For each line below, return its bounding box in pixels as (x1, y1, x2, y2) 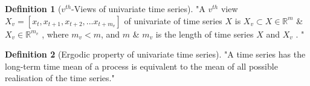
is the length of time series (155, 27, 254, 40)
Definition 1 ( (5, 2, 62, 15)
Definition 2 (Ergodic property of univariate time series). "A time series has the (5, 48, 306, 61)
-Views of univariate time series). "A (71, 2, 205, 15)
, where (42, 27, 69, 40)
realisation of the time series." (5, 71, 115, 84)
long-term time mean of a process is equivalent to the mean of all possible (5, 59, 278, 72)
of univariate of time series (124, 14, 222, 27)
